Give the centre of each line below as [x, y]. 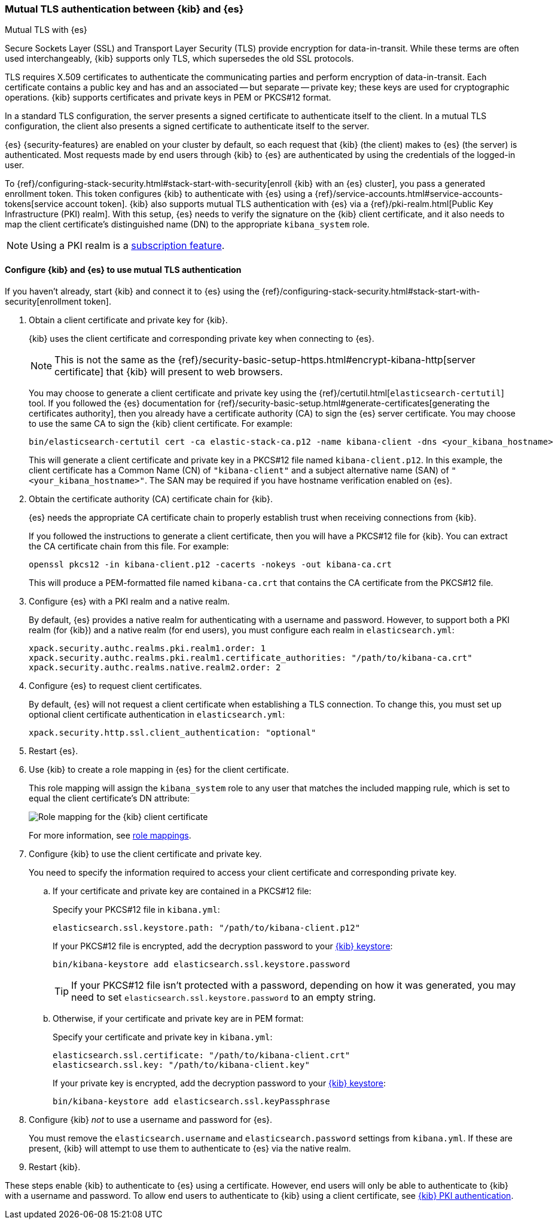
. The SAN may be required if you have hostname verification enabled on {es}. [298, 480]
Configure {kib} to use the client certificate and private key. [145, 854]
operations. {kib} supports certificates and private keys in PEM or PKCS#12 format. [168, 98]
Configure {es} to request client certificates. [115, 685]
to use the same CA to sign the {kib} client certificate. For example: [161, 423]
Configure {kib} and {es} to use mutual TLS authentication [123, 269]
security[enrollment [43, 301]
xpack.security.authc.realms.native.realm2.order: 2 [155, 667]
